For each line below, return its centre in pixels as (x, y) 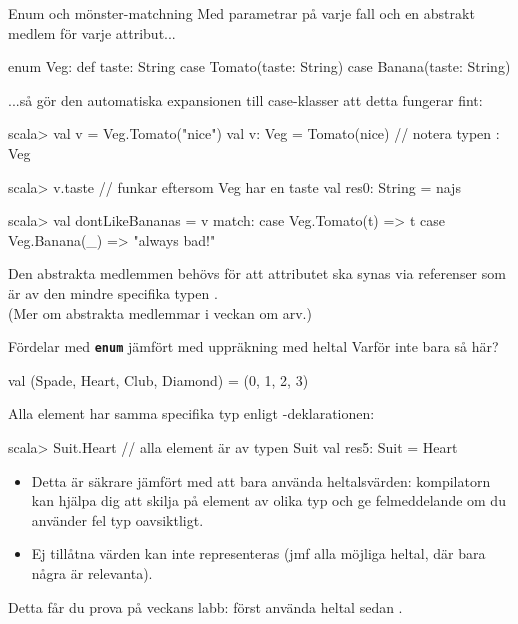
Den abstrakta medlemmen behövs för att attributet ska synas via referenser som (257, 273)
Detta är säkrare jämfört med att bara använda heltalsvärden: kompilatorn (261, 480)
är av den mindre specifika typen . (113, 292)
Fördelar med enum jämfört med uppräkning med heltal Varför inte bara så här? (253, 346)
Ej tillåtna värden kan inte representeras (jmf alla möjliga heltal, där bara (258, 553)
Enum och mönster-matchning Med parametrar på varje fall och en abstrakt (241, 13)
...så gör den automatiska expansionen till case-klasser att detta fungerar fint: (245, 99)
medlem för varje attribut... (92, 32)
